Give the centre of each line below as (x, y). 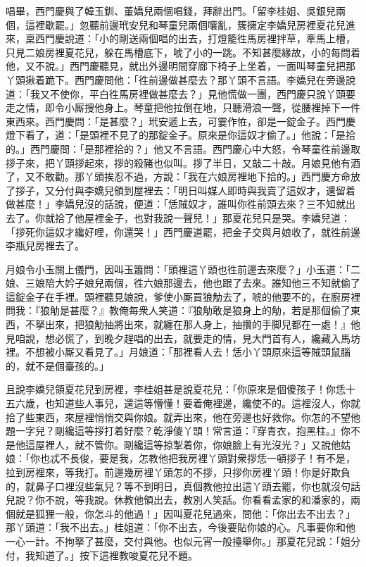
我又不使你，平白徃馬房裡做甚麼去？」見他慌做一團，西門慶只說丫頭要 (193, 93)
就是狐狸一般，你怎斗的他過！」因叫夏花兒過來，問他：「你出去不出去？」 (185, 513)
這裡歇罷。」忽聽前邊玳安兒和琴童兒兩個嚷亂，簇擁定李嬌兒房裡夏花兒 (185, 24)
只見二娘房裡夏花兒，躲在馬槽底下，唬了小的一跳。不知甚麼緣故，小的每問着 (183, 52)
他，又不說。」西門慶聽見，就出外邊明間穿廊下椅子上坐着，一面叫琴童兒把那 (181, 66)
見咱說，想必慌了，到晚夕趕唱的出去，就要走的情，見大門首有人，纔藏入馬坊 (183, 338)
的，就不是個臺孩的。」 (57, 365)
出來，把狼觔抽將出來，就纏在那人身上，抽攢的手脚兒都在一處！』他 (202, 324)
